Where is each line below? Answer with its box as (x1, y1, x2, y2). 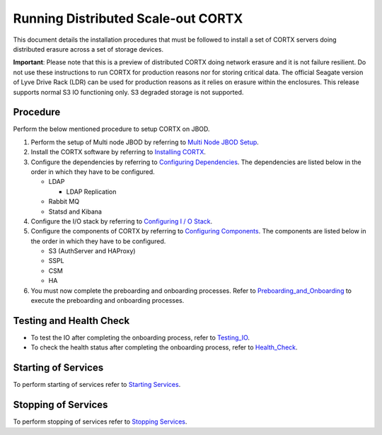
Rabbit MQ (48, 197, 80, 206)
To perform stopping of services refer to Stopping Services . (13, 417, 187, 426)
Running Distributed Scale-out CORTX (13, 11, 243, 26)
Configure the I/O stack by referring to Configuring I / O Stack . (30, 216, 212, 226)
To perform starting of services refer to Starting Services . (13, 381, 181, 389)
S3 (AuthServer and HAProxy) (48, 247, 136, 255)
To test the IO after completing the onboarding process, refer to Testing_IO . (30, 333, 250, 342)
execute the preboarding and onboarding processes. (30, 296, 185, 305)
